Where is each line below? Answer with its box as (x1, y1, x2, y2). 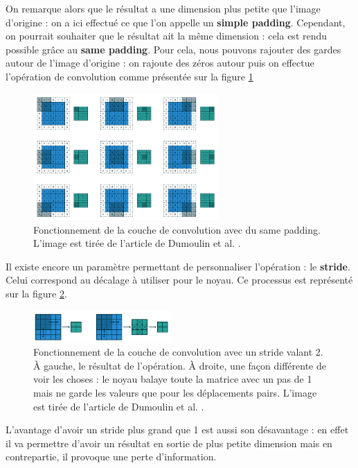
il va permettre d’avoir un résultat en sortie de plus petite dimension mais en (6, 435, 332, 450)
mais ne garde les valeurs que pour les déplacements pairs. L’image (33, 385, 317, 399)
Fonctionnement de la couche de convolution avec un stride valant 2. (33, 345, 323, 359)
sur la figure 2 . (6, 286, 67, 301)
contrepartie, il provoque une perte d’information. (6, 449, 217, 464)
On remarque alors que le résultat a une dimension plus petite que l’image (6, 1, 321, 15)
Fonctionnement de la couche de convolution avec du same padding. (33, 222, 321, 236)
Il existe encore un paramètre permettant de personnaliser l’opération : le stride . (6, 259, 350, 273)
